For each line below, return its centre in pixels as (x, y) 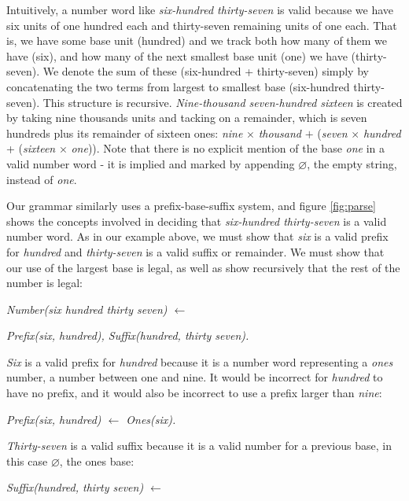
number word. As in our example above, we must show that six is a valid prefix (197, 236)
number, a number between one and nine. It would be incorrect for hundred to (195, 377)
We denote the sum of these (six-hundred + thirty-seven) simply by (206, 71)
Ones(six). (151, 419)
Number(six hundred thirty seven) (87, 309)
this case (27, 460)
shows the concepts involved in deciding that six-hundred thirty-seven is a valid (197, 221)
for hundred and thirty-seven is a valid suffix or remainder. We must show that (195, 251)
